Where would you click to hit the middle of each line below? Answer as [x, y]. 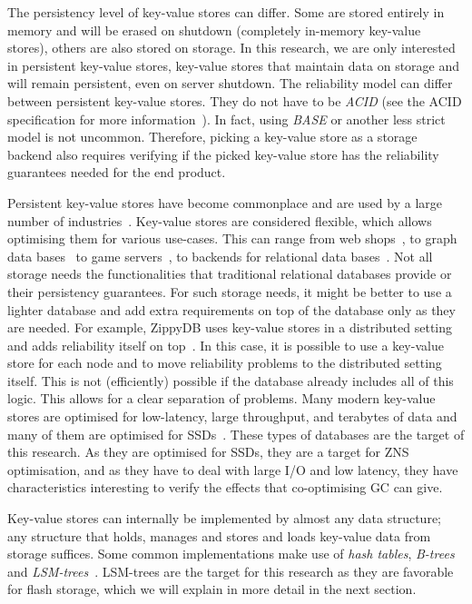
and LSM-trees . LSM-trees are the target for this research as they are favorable [231, 571]
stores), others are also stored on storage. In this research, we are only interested [231, 48]
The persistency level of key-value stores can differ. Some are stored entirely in [226, 12]
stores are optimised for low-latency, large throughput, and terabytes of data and [232, 416]
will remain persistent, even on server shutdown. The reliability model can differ [230, 83]
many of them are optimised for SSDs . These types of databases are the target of [236, 434]
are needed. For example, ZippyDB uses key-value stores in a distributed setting [230, 327]
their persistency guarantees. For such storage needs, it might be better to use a [230, 291]
